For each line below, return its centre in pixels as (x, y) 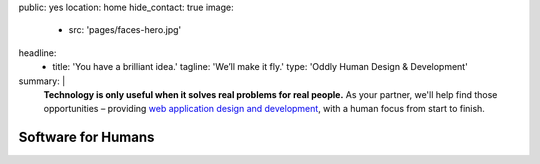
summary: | (42, 81)
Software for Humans (86, 137)
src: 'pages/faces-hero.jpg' (125, 30)
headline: (37, 52)
